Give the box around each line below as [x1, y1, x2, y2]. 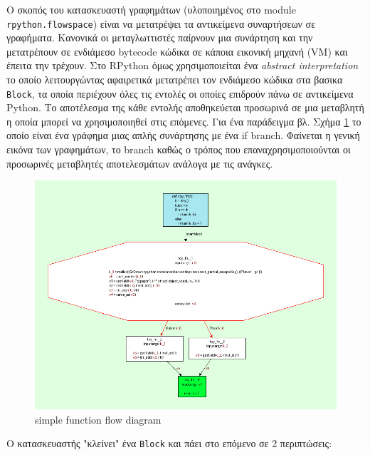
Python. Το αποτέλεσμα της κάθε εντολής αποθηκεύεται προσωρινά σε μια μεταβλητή [6, 100, 364, 115]
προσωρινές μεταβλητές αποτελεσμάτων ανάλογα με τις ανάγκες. [6, 155, 273, 170]
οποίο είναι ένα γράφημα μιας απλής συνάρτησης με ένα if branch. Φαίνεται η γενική [6, 128, 360, 143]
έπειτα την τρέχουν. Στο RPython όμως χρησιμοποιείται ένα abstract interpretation [6, 58, 359, 73]
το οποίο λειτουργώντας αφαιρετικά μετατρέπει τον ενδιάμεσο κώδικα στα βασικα [6, 72, 343, 87]
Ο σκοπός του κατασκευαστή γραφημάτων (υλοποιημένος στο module [6, 2, 296, 16]
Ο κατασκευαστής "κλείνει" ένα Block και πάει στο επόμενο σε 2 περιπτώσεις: [6, 436, 332, 451]
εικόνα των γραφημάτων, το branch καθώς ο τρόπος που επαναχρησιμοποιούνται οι [6, 142, 351, 157]
